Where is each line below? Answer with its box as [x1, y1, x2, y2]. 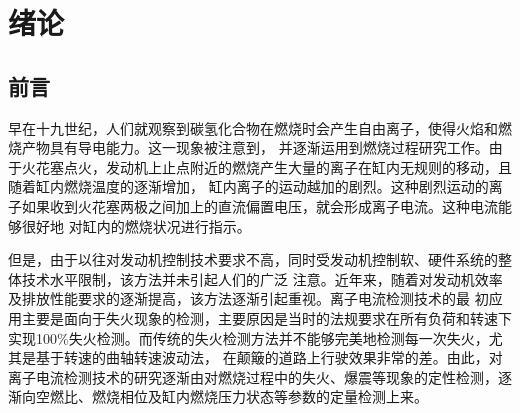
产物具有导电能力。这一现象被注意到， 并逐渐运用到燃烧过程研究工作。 [21, 137, 489, 158]
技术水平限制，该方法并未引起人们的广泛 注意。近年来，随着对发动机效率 [21, 268, 503, 289]
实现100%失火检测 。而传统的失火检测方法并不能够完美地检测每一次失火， [8, 327, 489, 348]
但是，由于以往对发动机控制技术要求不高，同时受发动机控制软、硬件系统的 [8, 249, 498, 270]
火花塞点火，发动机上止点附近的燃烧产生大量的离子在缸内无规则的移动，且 [21, 156, 512, 177]
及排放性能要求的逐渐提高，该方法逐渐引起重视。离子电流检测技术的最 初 [8, 288, 489, 309]
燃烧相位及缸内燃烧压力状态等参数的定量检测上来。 [91, 386, 428, 407]
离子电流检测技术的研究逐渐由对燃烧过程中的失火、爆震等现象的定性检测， [8, 366, 498, 387]
